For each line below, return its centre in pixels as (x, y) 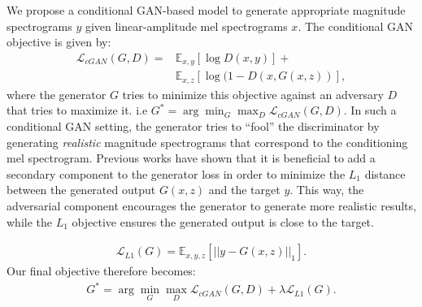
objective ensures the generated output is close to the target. (223, 221)
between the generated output (81, 190)
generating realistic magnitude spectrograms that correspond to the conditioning (207, 142)
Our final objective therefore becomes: (101, 271)
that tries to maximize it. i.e (77, 110)
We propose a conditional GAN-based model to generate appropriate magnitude (206, 10)
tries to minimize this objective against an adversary (253, 94)
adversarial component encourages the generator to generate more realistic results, (211, 205)
